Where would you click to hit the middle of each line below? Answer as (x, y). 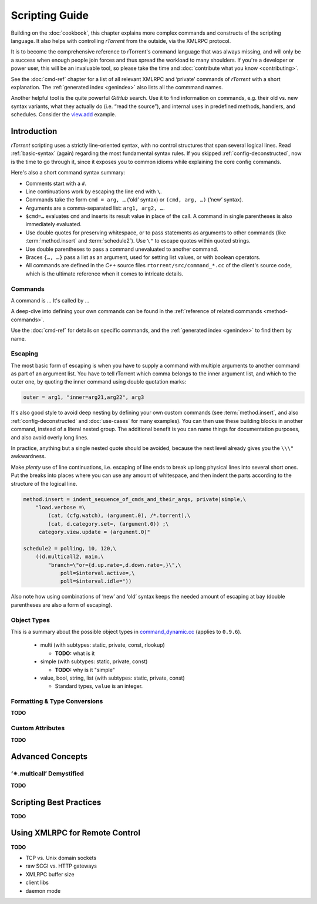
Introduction (34, 131)
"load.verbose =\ (60, 507)
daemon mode (43, 890)
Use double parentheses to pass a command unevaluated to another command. (122, 249)
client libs (37, 883)
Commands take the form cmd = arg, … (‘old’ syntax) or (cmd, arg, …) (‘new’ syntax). (134, 200)
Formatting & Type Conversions (57, 701)
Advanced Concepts (49, 757)
